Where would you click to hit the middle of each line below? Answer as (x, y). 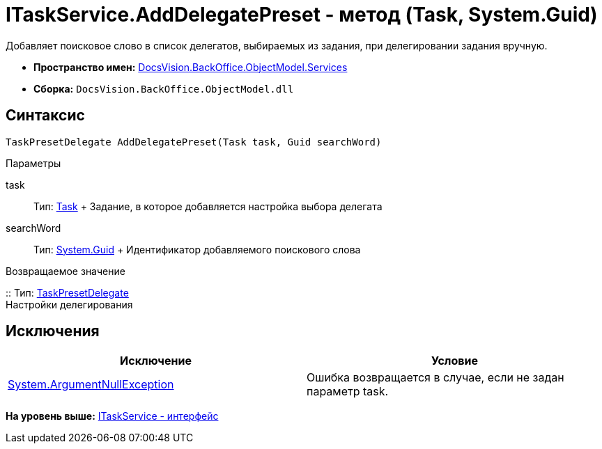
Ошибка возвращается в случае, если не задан (435, 378)
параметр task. (348, 392)
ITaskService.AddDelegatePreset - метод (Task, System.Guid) (302, 15)
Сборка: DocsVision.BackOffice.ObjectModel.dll (164, 88)
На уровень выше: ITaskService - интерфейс (112, 416)
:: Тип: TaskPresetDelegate (67, 292)
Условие (455, 361)
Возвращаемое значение (65, 271)
